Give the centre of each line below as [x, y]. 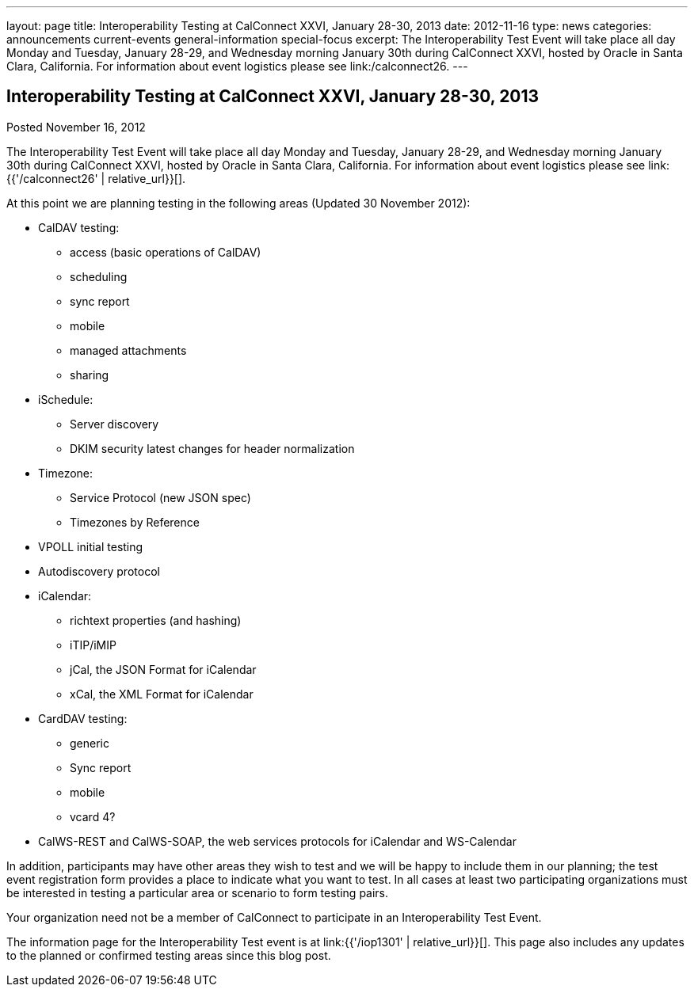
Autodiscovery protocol [99, 571]
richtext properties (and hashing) [156, 620]
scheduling [99, 276]
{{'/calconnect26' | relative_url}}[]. [96, 178]
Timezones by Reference [135, 522]
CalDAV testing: [79, 227]
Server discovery [114, 424]
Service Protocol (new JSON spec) [160, 497]
